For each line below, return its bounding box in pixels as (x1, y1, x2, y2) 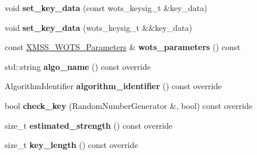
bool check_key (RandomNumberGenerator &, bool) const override (5, 99, 253, 111)
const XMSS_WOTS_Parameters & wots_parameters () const (5, 41, 241, 53)
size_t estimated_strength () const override (5, 119, 173, 131)
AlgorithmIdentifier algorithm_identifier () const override (5, 80, 222, 92)
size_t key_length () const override (5, 139, 138, 151)
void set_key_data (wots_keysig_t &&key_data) (5, 21, 192, 33)
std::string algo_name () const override (5, 60, 151, 72)
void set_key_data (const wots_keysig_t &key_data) (5, 2, 207, 13)
